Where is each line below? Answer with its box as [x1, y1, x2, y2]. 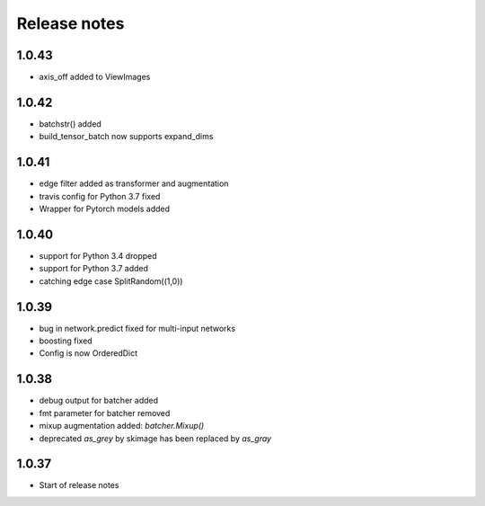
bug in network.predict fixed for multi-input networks [39, 323, 236, 333]
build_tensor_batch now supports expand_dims [39, 131, 214, 142]
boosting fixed [39, 335, 93, 346]
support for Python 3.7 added [39, 263, 148, 274]
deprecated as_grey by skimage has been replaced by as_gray [39, 432, 272, 444]
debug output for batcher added [39, 395, 159, 406]
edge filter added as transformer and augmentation [39, 178, 229, 189]
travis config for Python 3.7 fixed [39, 191, 161, 201]
